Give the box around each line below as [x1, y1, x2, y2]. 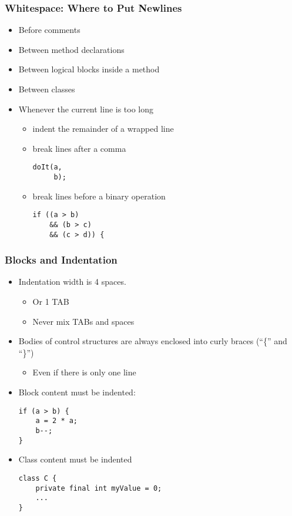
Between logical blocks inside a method [18, 63, 160, 75]
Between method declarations [18, 43, 125, 55]
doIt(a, [32, 163, 62, 172]
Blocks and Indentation [5, 252, 118, 267]
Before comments [18, 24, 80, 36]
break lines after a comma [32, 142, 126, 154]
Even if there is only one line [32, 366, 136, 378]
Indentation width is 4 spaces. [18, 275, 126, 288]
